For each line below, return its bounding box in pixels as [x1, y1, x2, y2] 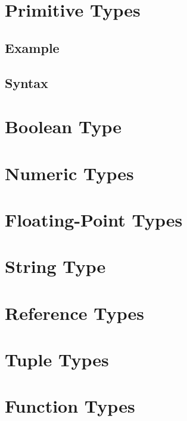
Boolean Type [5, 114, 122, 139]
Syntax [5, 73, 48, 92]
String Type [5, 254, 106, 278]
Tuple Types [5, 347, 109, 371]
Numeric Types [5, 161, 134, 185]
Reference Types [5, 300, 144, 325]
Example [5, 38, 60, 56]
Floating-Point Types [5, 207, 183, 231]
